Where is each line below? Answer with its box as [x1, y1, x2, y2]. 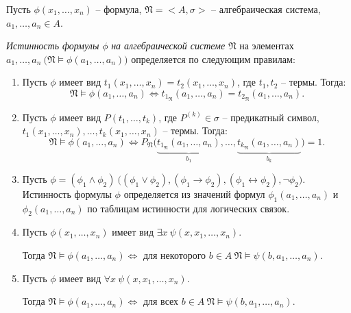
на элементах [239, 38, 294, 53]
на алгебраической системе [111, 38, 226, 53]
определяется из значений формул [123, 186, 265, 201]
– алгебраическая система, [211, 2, 321, 16]
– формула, [95, 2, 142, 16]
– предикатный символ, [222, 110, 319, 124]
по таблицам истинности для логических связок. [87, 201, 290, 215]
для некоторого [143, 247, 206, 262]
